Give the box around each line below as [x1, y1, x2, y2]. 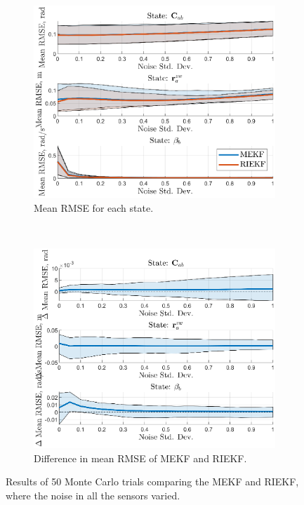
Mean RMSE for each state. [34, 200, 154, 215]
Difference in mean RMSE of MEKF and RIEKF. [34, 450, 247, 465]
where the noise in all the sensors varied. [6, 487, 180, 502]
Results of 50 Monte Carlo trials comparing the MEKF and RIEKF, [6, 474, 299, 489]
